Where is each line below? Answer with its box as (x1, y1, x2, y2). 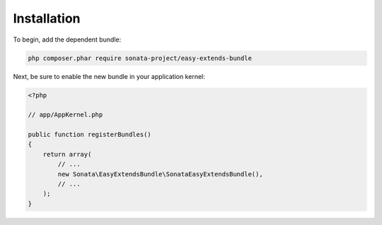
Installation (13, 11, 81, 26)
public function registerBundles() (28, 130, 151, 139)
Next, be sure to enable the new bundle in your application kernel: (13, 72, 205, 80)
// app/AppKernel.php (28, 111, 103, 119)
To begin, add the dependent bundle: (13, 35, 122, 44)
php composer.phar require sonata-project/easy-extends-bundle (28, 54, 253, 62)
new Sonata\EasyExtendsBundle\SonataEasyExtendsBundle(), (57, 170, 263, 178)
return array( (42, 150, 92, 158)
